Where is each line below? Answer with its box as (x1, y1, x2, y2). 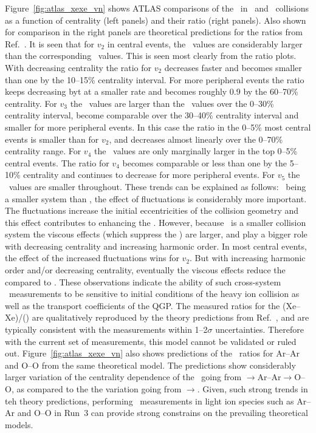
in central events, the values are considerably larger (107, 37, 303, 50)
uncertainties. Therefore (215, 323, 304, 336)
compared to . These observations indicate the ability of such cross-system (5, 275, 281, 288)
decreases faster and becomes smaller (164, 61, 302, 73)
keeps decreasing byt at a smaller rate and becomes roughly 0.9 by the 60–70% (5, 85, 298, 98)
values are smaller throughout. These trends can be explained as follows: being (9, 180, 306, 193)
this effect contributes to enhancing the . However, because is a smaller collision (5, 216, 306, 228)
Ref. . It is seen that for (5, 37, 94, 50)
